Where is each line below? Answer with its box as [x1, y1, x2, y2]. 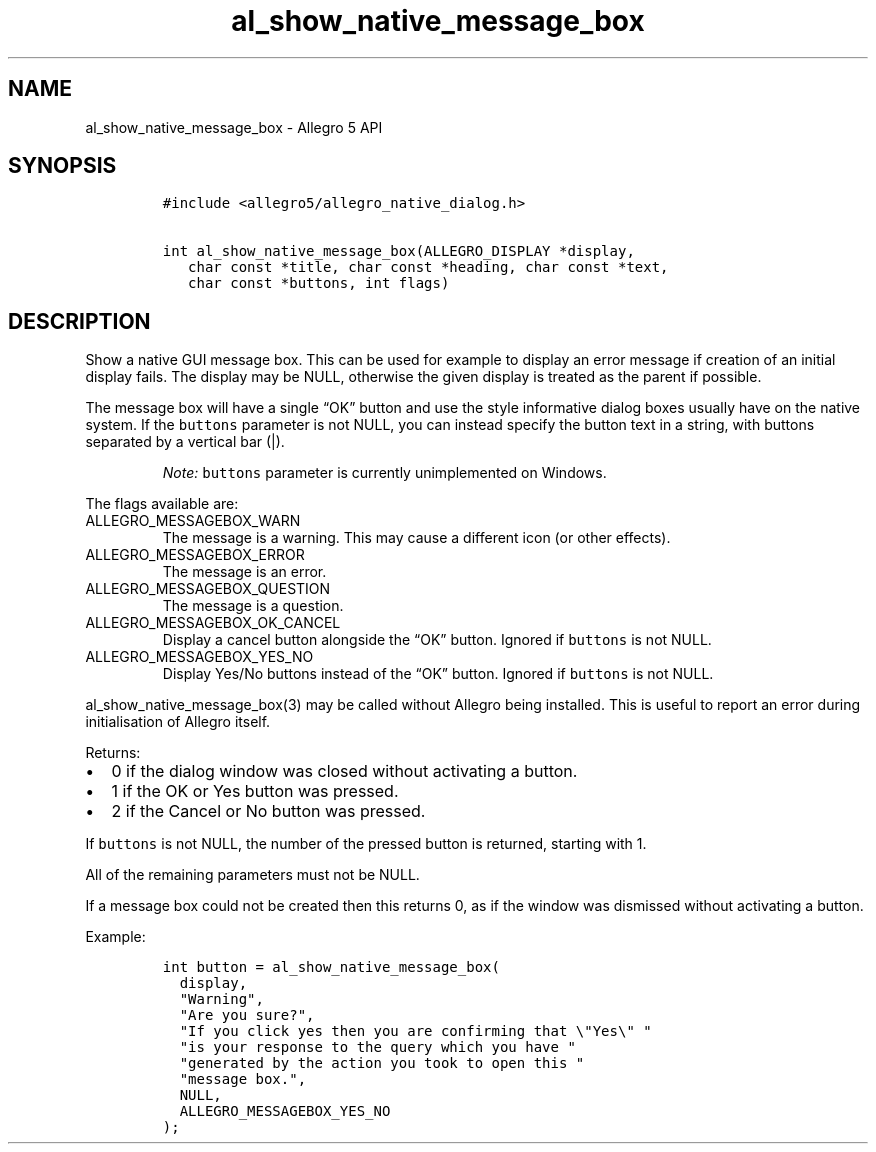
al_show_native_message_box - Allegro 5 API [85, 118, 383, 136]
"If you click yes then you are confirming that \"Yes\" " [179, 1023, 652, 1040]
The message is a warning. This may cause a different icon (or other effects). [162, 529, 671, 547]
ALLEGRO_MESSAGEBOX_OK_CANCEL [85, 614, 341, 632]
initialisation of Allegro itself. [85, 713, 271, 731]
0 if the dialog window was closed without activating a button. [111, 761, 578, 782]
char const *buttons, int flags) [188, 275, 450, 292]
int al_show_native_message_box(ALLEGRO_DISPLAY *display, [162, 243, 635, 260]
